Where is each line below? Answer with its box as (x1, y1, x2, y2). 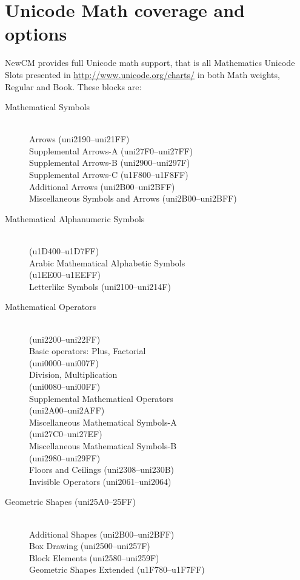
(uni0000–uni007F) (29, 356, 99, 369)
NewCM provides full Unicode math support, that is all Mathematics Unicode (5, 56, 295, 69)
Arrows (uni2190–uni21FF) (29, 133, 130, 145)
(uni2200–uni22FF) (29, 332, 101, 345)
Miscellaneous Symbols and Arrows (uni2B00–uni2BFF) (29, 192, 237, 205)
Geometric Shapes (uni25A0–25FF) (5, 495, 136, 508)
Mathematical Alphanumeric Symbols (5, 212, 145, 225)
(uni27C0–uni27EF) (29, 427, 102, 440)
